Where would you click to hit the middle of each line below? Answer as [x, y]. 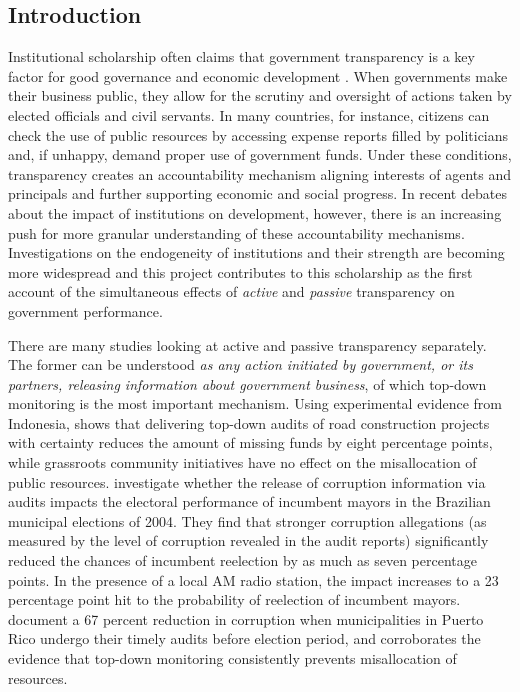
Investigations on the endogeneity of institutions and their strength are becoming [256, 252]
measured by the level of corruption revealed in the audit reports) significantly [248, 540]
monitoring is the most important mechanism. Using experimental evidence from [255, 403]
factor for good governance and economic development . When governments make [258, 75]
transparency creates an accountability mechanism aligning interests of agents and [260, 173]
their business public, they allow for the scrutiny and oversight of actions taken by [260, 95]
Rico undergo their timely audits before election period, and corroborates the [244, 638]
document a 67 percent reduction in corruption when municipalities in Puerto [246, 618]
